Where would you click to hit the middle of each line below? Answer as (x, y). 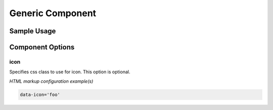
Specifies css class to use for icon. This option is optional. (70, 72)
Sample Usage (33, 31)
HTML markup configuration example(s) (51, 81)
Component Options (42, 47)
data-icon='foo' (40, 94)
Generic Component (53, 13)
